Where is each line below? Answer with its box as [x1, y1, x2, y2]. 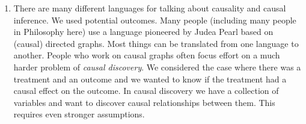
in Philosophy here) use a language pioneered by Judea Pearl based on [13, 25, 274, 38]
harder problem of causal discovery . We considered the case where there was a [13, 60, 301, 73]
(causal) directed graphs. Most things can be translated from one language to [13, 37, 299, 49]
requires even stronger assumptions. [13, 108, 145, 120]
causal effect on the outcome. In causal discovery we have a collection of [13, 84, 279, 97]
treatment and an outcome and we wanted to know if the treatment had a [13, 72, 287, 85]
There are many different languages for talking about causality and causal [13, 2, 286, 14]
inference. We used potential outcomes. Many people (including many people [13, 13, 296, 26]
